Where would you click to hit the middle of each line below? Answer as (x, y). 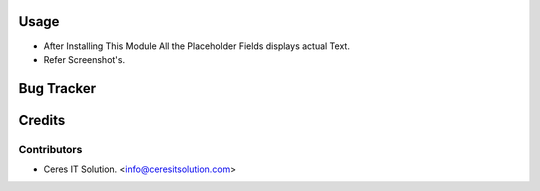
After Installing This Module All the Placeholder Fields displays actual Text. (196, 46)
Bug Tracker (57, 88)
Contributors (50, 149)
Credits (42, 120)
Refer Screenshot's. (84, 59)
